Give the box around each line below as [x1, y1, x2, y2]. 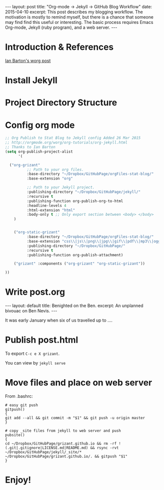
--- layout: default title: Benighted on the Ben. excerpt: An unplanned [5, 303, 143, 308]
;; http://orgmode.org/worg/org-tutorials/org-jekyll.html [5, 140, 128, 145]
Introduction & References [5, 41, 114, 53]
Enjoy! [5, 474, 32, 486]
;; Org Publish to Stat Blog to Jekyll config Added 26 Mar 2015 [5, 136, 141, 141]
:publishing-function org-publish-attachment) [26, 252, 123, 257]
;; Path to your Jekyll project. [26, 185, 95, 190]
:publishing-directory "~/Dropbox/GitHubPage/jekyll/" [26, 189, 141, 194]
